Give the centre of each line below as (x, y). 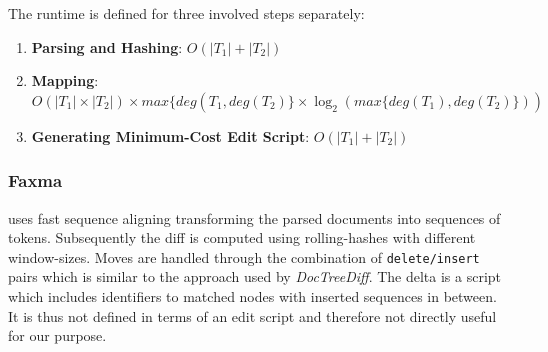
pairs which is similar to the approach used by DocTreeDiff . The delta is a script (255, 276)
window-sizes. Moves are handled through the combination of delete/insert (244, 256)
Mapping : (65, 80)
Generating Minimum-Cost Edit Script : (170, 135)
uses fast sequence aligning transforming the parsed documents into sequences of (254, 217)
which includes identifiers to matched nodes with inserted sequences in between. (252, 296)
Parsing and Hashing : (107, 46)
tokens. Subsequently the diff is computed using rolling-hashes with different (242, 237)
